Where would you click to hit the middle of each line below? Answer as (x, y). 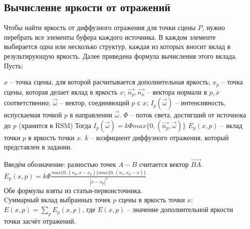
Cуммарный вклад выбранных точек (57, 200)
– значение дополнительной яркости (180, 209)
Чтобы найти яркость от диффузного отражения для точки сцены (100, 27)
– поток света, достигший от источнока (188, 115)
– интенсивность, (200, 103)
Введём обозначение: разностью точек (60, 164)
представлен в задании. (38, 147)
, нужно (214, 27)
